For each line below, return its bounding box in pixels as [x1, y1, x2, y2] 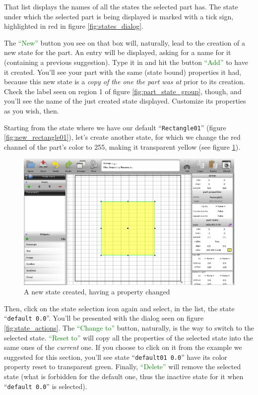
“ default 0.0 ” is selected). [4, 381, 87, 391]
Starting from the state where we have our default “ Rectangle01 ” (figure [4, 122, 226, 132]
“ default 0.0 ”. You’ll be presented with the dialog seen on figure [4, 313, 204, 323]
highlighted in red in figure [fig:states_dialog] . [4, 21, 144, 31]
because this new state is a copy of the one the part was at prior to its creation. [4, 76, 245, 87]
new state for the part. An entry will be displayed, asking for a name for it [4, 47, 231, 57]
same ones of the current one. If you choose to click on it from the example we [4, 342, 242, 352]
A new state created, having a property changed [24, 286, 170, 297]
